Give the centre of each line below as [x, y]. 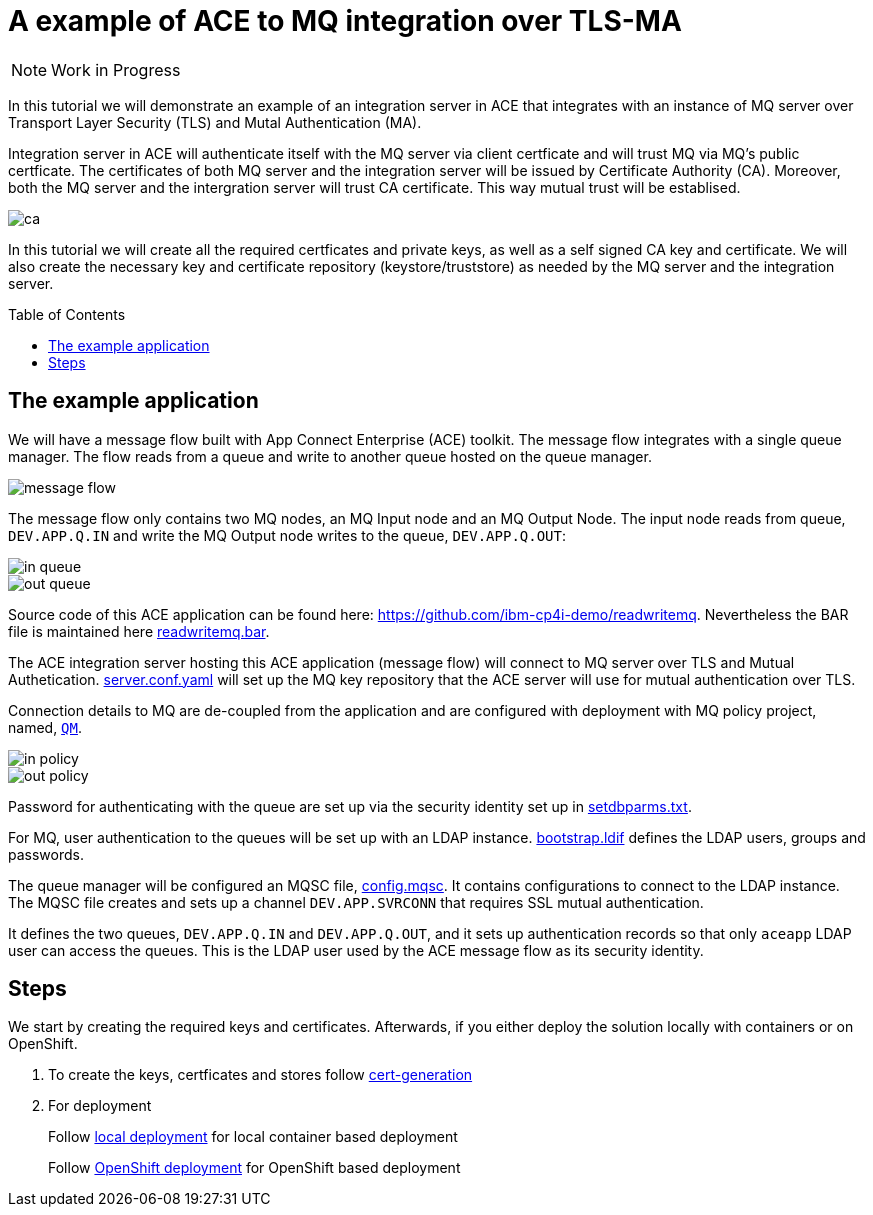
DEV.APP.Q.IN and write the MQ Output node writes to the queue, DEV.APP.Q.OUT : [287, 535]
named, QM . [45, 727]
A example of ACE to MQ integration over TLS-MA [345, 21]
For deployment [100, 1106]
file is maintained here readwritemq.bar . [139, 631]
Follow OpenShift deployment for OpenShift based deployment [254, 1168]
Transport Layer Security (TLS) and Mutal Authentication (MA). [215, 122]
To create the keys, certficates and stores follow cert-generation [260, 1075]
